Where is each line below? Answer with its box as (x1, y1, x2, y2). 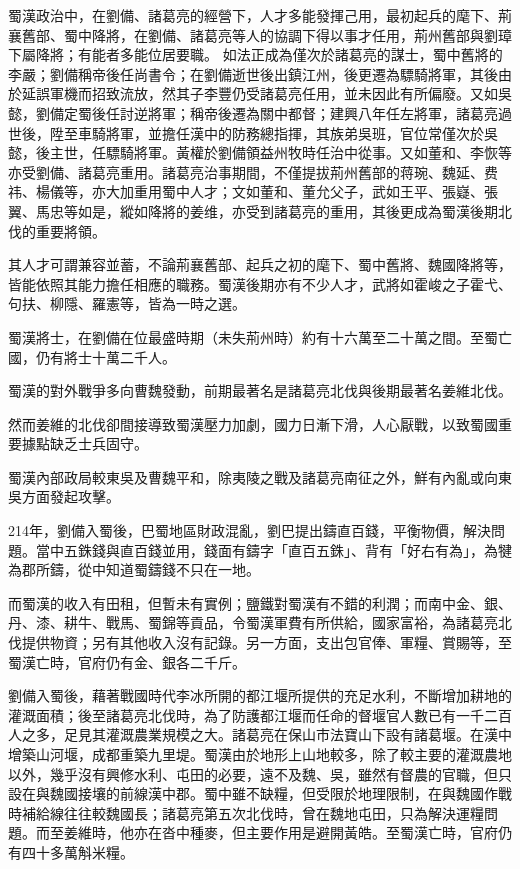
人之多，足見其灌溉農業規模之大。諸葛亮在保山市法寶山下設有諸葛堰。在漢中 (8, 724, 512, 745)
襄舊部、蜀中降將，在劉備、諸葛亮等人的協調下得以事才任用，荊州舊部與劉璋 (8, 24, 512, 45)
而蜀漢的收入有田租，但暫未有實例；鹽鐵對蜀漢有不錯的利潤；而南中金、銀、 (8, 592, 512, 613)
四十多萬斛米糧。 (21, 841, 134, 862)
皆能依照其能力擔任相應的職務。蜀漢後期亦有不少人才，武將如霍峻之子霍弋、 (8, 273, 512, 294)
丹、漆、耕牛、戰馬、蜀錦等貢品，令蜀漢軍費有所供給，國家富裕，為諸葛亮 (8, 612, 498, 633)
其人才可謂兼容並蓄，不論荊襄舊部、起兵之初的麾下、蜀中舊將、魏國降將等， (8, 254, 512, 275)
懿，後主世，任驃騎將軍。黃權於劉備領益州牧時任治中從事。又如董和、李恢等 (8, 142, 512, 163)
